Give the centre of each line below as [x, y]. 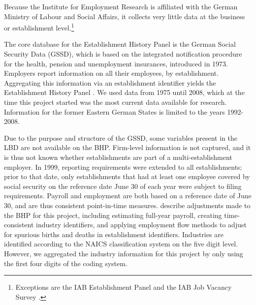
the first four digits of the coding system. [66, 263]
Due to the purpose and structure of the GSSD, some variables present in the [121, 137]
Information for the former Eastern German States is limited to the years [114, 111]
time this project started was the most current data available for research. [115, 102]
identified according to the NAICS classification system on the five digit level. [121, 244]
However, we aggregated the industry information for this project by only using [124, 253]
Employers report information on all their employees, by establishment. [111, 73]
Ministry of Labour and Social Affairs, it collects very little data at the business [125, 16]
